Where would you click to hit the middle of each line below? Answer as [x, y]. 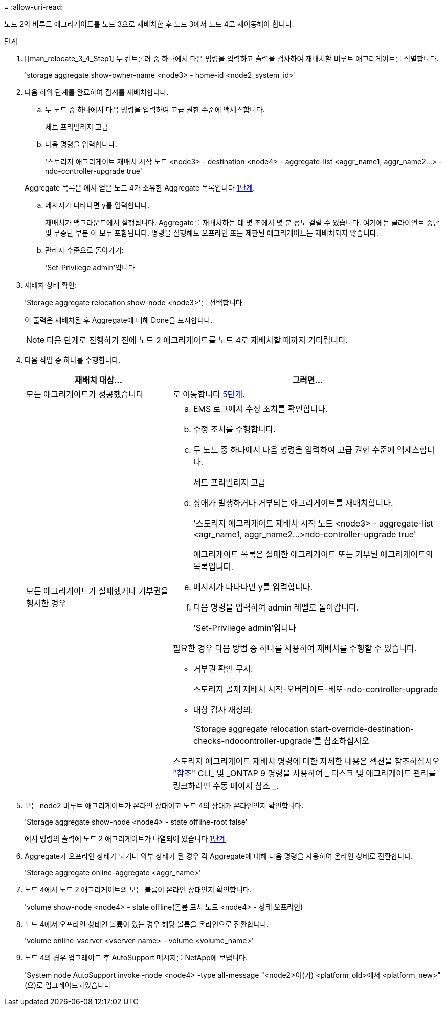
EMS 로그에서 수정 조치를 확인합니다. [260, 409]
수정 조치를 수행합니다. [234, 429]
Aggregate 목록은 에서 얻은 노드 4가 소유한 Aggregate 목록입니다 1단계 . [140, 188]
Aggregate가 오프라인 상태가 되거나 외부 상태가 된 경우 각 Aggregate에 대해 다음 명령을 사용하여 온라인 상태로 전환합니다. [219, 856]
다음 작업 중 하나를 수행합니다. [73, 360]
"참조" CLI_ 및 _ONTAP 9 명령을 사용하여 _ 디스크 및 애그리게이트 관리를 [304, 773]
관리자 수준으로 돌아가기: [84, 250]
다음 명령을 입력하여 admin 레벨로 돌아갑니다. [276, 607]
